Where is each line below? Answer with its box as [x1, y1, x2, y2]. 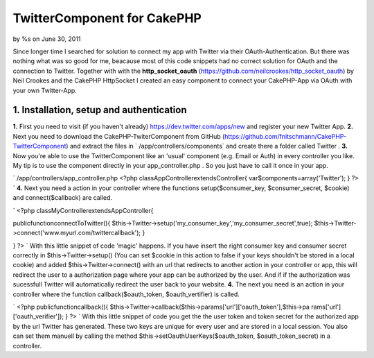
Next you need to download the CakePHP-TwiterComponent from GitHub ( [12, 132, 225, 140]
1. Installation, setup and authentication [12, 104, 187, 116]
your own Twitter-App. [12, 86, 77, 94]
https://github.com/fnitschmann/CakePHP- [224, 132, 347, 140]
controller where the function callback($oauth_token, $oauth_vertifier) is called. [12, 290, 240, 298]
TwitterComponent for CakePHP [12, 10, 202, 26]
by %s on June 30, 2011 [12, 35, 81, 43]
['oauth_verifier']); [12, 312, 64, 321]
